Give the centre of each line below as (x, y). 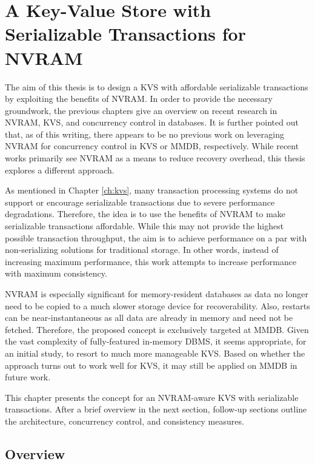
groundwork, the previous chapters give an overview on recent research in (141, 110)
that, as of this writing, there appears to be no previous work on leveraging (145, 134)
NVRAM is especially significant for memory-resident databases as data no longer (157, 294)
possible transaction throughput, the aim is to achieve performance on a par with (156, 237)
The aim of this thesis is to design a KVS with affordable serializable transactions (157, 86)
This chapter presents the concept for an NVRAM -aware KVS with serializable (152, 397)
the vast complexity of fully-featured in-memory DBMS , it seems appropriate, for (156, 341)
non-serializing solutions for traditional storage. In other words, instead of (142, 250)
